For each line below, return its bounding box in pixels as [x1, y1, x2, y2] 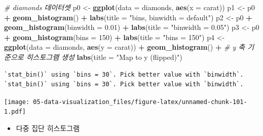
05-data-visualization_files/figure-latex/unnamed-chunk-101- [33, 98, 247, 106]
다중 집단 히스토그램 [16, 123, 80, 133]
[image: [4, 98, 30, 106]
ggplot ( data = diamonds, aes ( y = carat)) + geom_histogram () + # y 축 [4, 42, 245, 52]
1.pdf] [4, 108, 26, 116]
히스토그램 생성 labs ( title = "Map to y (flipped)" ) [26, 51, 182, 62]
